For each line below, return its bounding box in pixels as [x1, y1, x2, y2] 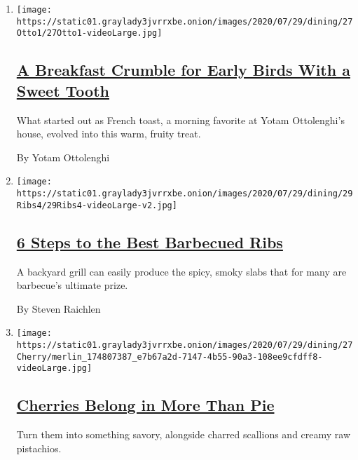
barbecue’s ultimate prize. [16, 278, 128, 292]
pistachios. [16, 440, 62, 455]
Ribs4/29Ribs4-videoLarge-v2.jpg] [16, 200, 177, 210]
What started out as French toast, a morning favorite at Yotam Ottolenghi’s [16, 112, 345, 127]
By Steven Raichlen [16, 301, 101, 316]
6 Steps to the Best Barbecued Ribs [16, 231, 283, 252]
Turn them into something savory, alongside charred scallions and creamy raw [16, 427, 351, 442]
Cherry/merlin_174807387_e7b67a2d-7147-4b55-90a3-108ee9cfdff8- [16, 351, 323, 362]
